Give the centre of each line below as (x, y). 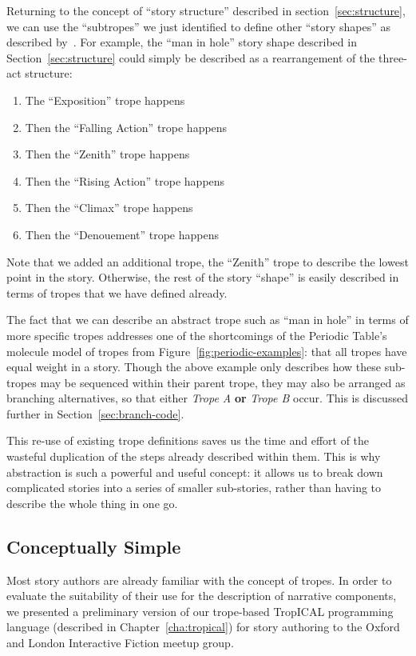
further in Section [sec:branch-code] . (95, 413)
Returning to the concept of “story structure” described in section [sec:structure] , (206, 10)
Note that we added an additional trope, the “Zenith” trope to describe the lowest (208, 261)
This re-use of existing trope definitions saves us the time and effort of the (188, 440)
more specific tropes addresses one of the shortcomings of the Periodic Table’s (197, 335)
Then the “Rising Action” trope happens (125, 180)
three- (393, 57)
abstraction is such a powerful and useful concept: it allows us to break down (195, 472)
